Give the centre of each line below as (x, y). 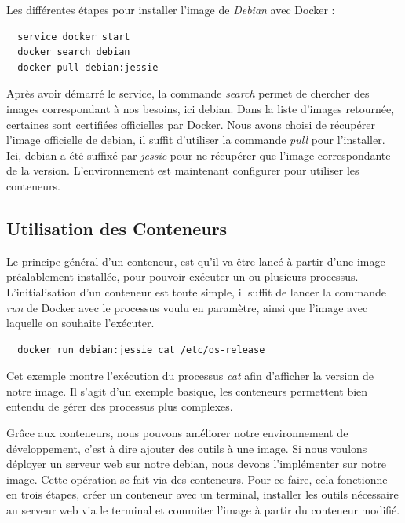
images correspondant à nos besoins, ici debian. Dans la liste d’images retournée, (201, 108)
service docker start (74, 37)
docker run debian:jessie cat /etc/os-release (141, 350)
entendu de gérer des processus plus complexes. (120, 406)
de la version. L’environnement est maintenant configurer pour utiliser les (183, 170)
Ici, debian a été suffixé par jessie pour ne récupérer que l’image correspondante (199, 155)
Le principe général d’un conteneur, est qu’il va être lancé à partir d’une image (196, 261)
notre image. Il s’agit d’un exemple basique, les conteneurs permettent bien (187, 390)
